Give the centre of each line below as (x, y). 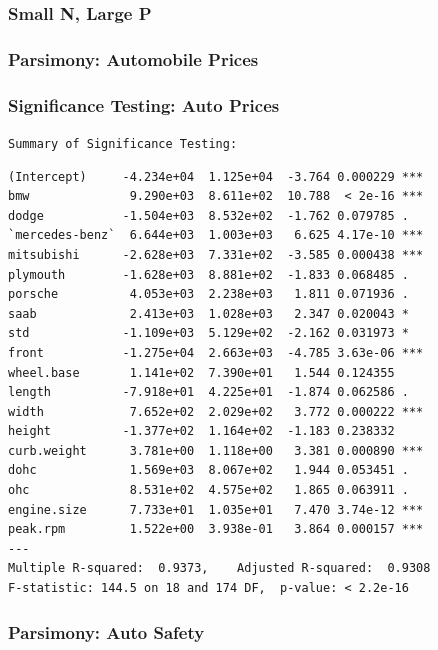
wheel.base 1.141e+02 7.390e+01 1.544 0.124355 (201, 372)
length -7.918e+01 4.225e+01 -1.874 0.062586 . (208, 392)
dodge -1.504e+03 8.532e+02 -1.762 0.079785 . (208, 215)
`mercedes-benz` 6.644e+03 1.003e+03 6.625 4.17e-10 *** (216, 235)
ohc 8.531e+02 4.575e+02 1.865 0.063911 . (208, 490)
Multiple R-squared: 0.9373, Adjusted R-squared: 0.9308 (219, 568)
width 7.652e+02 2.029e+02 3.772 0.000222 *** (216, 411)
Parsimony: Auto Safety (106, 631)
